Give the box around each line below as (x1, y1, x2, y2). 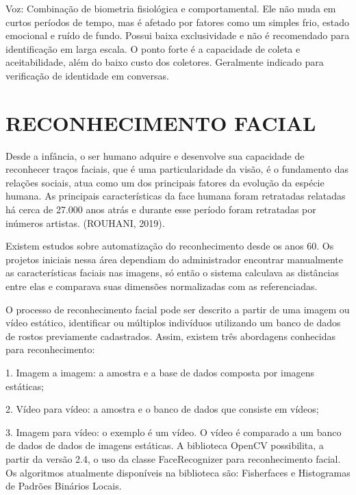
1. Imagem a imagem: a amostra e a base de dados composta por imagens (5, 365, 315, 379)
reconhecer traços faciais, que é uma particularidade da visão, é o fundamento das (5, 162, 348, 176)
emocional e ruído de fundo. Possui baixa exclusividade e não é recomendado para (5, 28, 350, 43)
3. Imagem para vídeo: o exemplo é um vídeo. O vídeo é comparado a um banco (5, 424, 342, 439)
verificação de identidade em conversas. (5, 68, 169, 82)
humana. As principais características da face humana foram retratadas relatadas (5, 189, 346, 203)
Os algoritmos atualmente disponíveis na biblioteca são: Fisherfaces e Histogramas (5, 465, 351, 479)
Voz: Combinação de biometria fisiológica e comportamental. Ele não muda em (5, 1, 336, 15)
